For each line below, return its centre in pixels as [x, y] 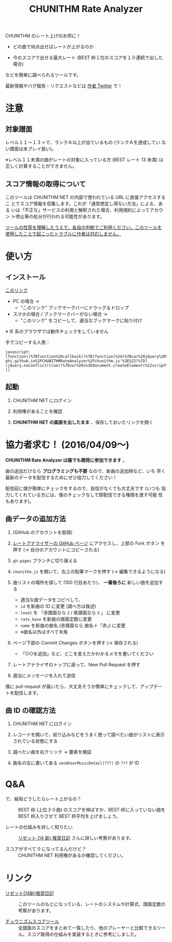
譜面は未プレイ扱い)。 [33, 149]
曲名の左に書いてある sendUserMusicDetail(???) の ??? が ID [76, 763]
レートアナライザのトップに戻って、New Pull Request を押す [77, 664]
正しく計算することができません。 [41, 166]
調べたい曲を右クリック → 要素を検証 [52, 752]
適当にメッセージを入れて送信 [44, 675]
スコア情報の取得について [46, 184]
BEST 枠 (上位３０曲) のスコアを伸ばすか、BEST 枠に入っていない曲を [92, 810]
